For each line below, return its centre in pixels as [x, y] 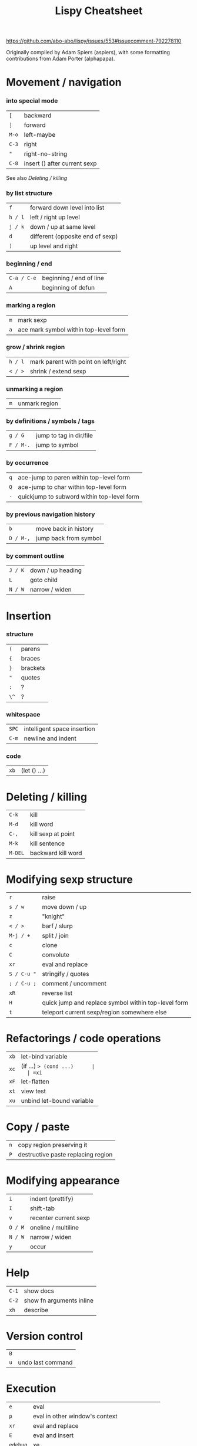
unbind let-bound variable [57, 1101]
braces [31, 658]
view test [33, 1091]
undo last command [45, 1362]
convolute [56, 955]
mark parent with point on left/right [78, 361]
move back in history [65, 529]
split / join [56, 936]
